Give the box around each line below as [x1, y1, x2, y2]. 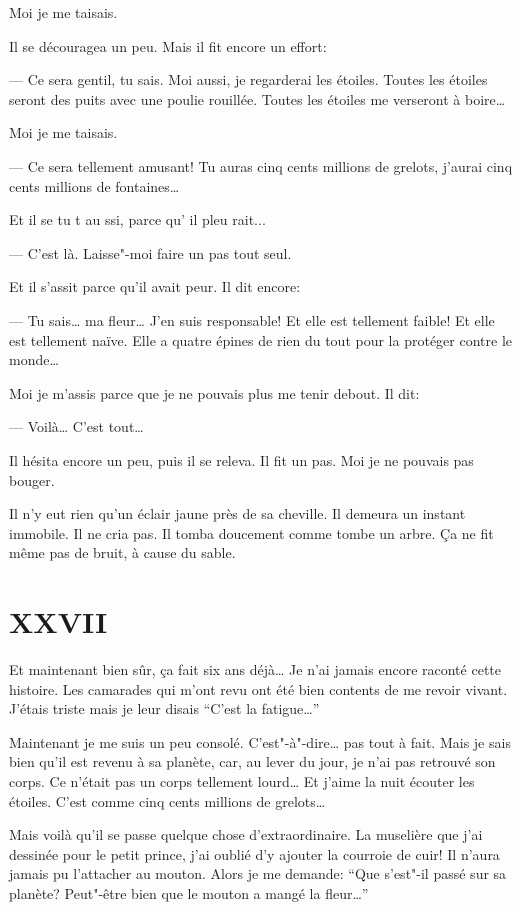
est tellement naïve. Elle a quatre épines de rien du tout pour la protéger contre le [9, 329, 513, 350]
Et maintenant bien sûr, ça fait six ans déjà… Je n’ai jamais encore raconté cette [9, 659, 501, 679]
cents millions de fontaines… [9, 175, 180, 196]
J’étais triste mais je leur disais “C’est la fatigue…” [9, 698, 320, 719]
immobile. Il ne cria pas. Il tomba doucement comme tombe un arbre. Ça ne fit [9, 522, 494, 543]
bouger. [9, 469, 55, 490]
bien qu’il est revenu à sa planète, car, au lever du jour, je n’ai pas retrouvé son [9, 751, 496, 772]
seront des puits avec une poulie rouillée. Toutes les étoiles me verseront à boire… [9, 88, 506, 109]
